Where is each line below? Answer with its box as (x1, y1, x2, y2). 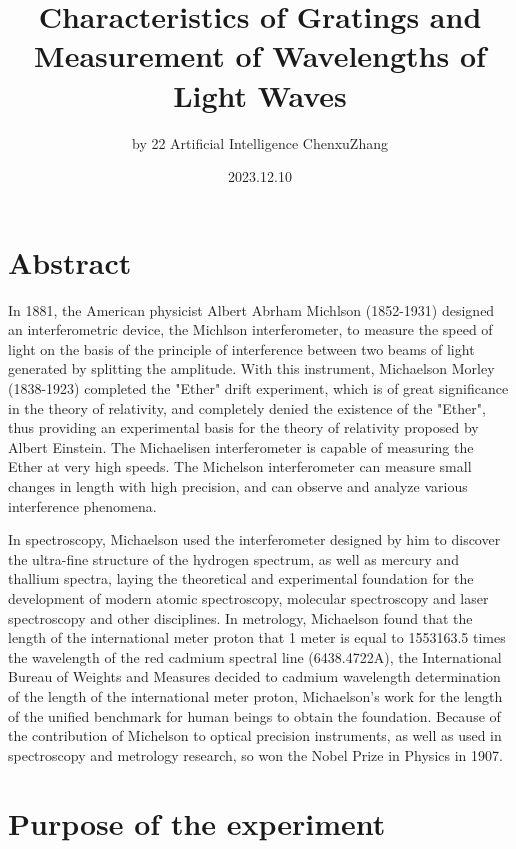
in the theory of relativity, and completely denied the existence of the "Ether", (8, 397, 486, 418)
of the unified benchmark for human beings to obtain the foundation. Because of (8, 705, 501, 726)
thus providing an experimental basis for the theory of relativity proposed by (8, 417, 479, 438)
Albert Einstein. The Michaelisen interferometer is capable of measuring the (8, 436, 474, 457)
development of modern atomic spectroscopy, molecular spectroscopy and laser (8, 587, 489, 608)
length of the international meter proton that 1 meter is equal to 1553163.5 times (8, 627, 506, 648)
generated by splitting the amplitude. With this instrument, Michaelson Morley (8, 358, 495, 379)
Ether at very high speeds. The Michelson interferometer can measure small (8, 456, 472, 477)
